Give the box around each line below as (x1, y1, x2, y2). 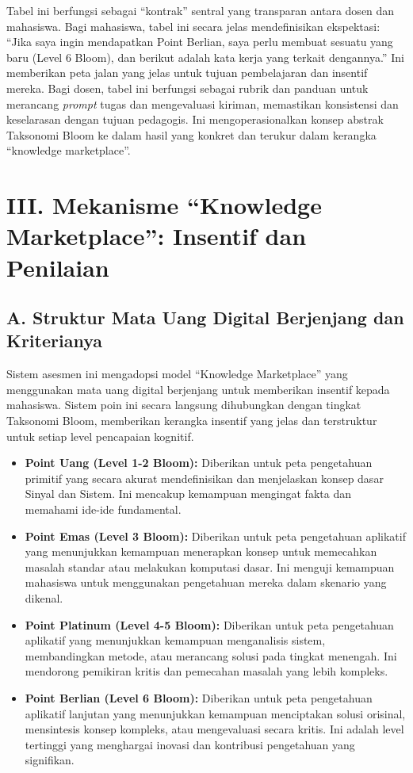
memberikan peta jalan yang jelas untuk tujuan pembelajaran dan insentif (6, 64, 368, 81)
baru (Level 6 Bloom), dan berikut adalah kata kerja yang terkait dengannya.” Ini (6, 48, 404, 65)
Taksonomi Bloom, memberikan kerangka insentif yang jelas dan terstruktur (6, 412, 377, 429)
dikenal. (25, 590, 63, 606)
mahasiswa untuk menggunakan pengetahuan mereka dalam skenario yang (25, 574, 387, 591)
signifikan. (25, 752, 75, 768)
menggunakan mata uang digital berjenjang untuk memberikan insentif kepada (6, 381, 390, 397)
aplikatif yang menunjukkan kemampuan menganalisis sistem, (25, 632, 326, 649)
